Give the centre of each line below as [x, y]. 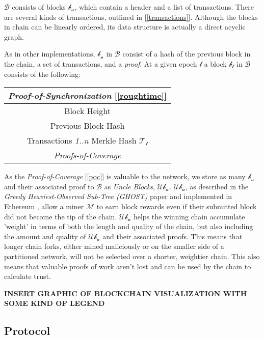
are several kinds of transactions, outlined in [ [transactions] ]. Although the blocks [131, 17]
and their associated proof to [49, 186]
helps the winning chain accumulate [189, 216]
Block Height [87, 111]
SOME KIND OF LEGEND [55, 303]
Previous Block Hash [87, 126]
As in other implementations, [50, 54]
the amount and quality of [45, 236]
